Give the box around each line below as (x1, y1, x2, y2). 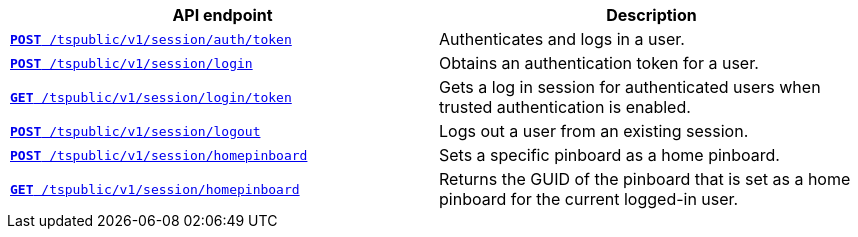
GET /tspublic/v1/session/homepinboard (10, 181, 300, 197)
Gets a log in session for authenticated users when (439, 77, 821, 97)
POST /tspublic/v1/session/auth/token (10, 31, 292, 47)
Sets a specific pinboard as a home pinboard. (439, 145, 780, 165)
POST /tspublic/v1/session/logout (10, 123, 261, 139)
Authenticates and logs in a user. (439, 29, 685, 49)
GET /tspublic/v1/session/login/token (10, 89, 292, 105)
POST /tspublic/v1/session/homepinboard (10, 147, 308, 163)
